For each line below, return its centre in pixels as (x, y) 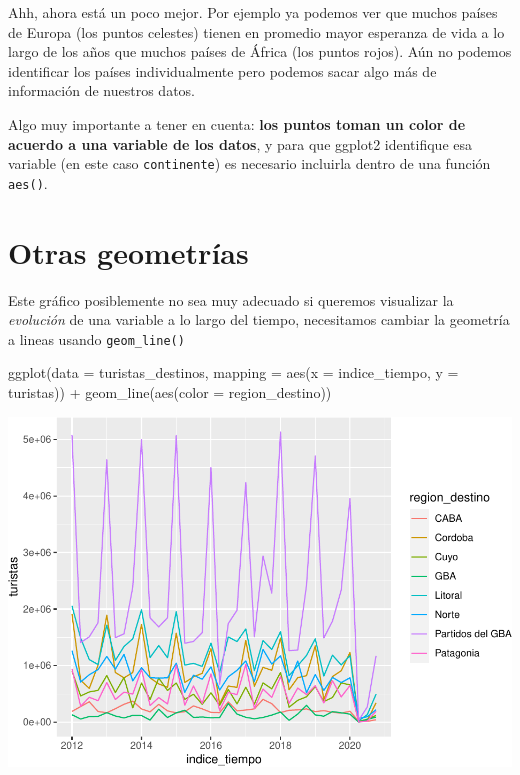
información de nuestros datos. (101, 90)
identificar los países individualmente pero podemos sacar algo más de (222, 70)
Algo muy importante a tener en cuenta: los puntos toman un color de (237, 123)
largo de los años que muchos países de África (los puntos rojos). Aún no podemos (260, 51)
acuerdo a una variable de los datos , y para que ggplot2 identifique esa (240, 143)
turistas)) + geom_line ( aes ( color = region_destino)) (170, 392)
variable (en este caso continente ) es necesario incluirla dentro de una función (249, 163)
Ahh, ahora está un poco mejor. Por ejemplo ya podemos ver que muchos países (253, 12)
